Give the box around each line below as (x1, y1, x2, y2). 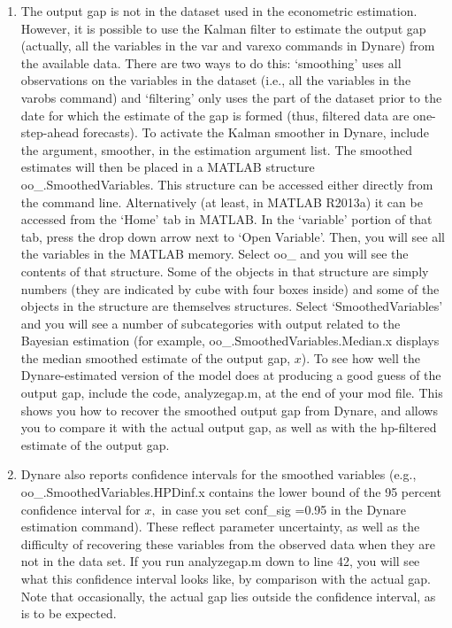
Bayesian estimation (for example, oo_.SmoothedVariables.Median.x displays (20, 331, 440, 350)
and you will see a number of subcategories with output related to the (20, 314, 401, 332)
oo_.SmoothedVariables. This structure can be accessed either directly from (20, 174, 433, 193)
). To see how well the (301, 348, 420, 367)
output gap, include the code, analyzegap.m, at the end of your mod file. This (20, 384, 443, 402)
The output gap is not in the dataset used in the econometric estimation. (20, 2, 418, 19)
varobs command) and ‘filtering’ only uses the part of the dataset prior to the (20, 88, 442, 106)
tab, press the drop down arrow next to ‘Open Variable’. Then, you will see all (20, 227, 445, 245)
